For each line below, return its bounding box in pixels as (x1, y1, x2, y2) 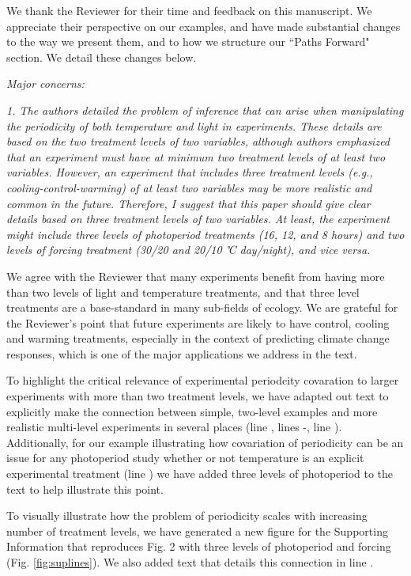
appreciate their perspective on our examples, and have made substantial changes (6, 17, 401, 34)
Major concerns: (6, 75, 85, 92)
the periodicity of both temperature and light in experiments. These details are (6, 117, 382, 134)
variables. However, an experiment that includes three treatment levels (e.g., (6, 164, 373, 180)
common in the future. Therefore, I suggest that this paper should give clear (6, 195, 371, 211)
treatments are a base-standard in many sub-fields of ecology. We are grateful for (6, 299, 398, 316)
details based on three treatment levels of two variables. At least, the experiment (6, 210, 390, 227)
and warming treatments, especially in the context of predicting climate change (6, 330, 390, 347)
